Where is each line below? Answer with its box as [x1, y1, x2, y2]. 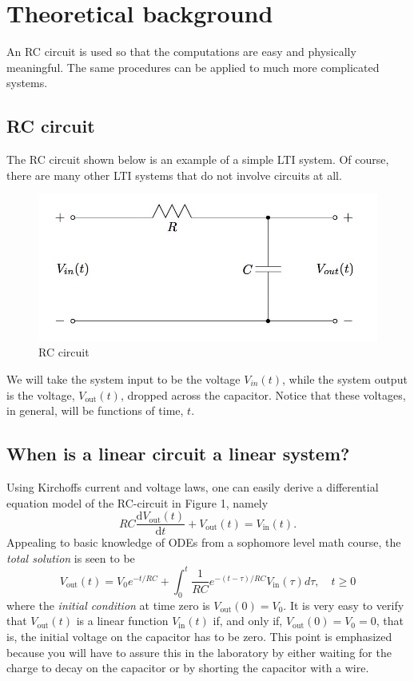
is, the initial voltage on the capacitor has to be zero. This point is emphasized [6, 627, 392, 644]
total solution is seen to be [6, 549, 135, 566]
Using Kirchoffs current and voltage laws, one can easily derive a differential [6, 479, 379, 495]
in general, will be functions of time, [6, 402, 184, 419]
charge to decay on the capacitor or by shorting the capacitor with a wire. [6, 659, 369, 676]
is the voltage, [6, 386, 75, 403]
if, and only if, [213, 612, 283, 629]
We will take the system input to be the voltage [6, 371, 241, 388]
